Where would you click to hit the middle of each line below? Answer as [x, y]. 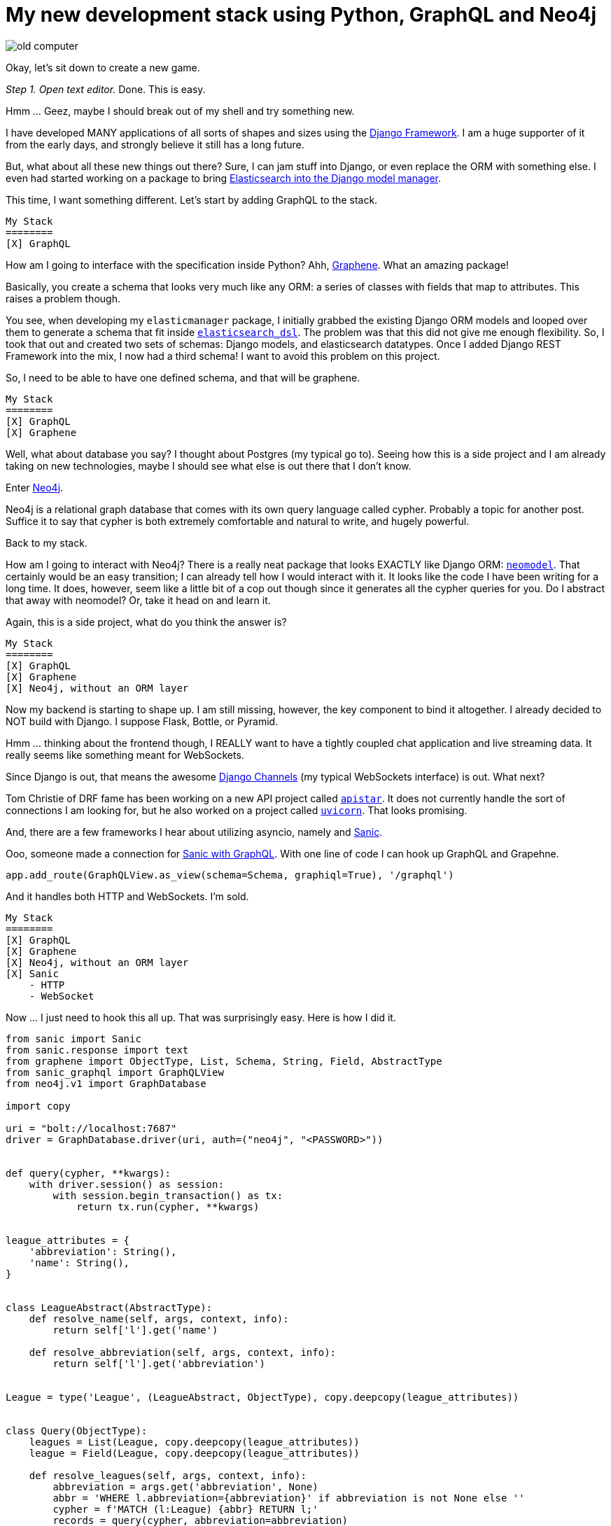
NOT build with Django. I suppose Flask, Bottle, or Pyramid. [142, 721]
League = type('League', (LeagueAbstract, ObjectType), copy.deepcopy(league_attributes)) [262, 1397]
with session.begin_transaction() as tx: [168, 1195]
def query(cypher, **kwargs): [89, 1173]
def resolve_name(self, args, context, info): [159, 1318]
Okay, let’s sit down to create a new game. [103, 67]
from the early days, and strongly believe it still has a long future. [155, 144]
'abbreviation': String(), [103, 1251]
